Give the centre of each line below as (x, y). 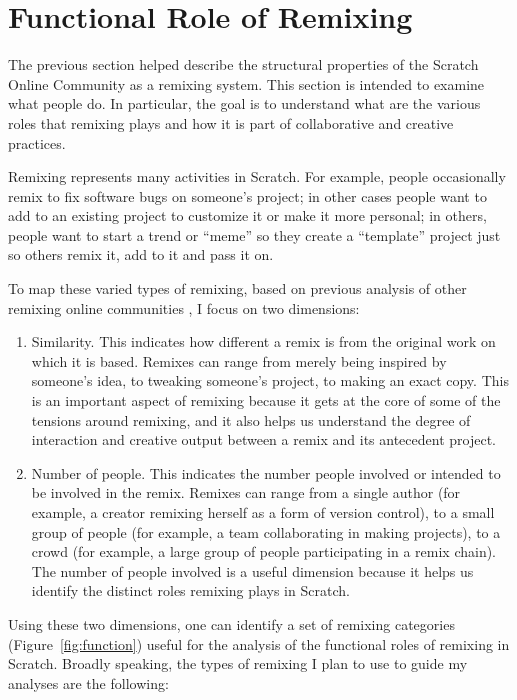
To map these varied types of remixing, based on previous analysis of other (237, 288)
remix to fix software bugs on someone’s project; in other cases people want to (247, 195)
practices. (37, 142)
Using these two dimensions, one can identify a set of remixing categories (231, 623)
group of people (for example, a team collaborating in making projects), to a (266, 531)
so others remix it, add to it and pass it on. (141, 254)
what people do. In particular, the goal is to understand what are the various (244, 103)
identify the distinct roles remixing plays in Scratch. (190, 590)
